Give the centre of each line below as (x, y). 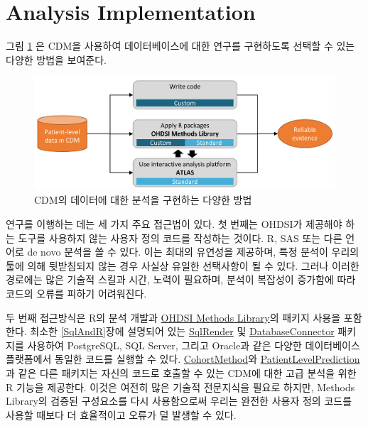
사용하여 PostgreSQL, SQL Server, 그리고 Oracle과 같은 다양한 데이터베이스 (194, 345)
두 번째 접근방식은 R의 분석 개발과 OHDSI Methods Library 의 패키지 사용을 (173, 317)
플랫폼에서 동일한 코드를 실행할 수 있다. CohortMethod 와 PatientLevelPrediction (183, 359)
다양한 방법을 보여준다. (56, 59)
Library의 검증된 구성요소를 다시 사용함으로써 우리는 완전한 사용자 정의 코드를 (179, 401)
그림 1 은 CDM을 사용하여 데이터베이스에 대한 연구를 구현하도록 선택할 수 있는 (180, 46)
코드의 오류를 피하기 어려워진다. (76, 294)
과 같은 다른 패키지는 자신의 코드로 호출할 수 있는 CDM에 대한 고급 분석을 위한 (181, 373)
